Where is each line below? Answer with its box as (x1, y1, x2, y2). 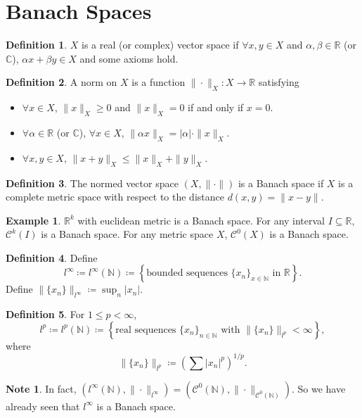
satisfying (258, 75, 299, 89)
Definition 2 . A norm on (6, 75, 117, 89)
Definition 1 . (6, 37, 67, 52)
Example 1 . (6, 213, 61, 227)
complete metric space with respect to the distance (6, 189, 224, 204)
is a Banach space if (238, 175, 324, 190)
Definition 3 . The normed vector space (6, 175, 179, 190)
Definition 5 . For (6, 307, 85, 322)
